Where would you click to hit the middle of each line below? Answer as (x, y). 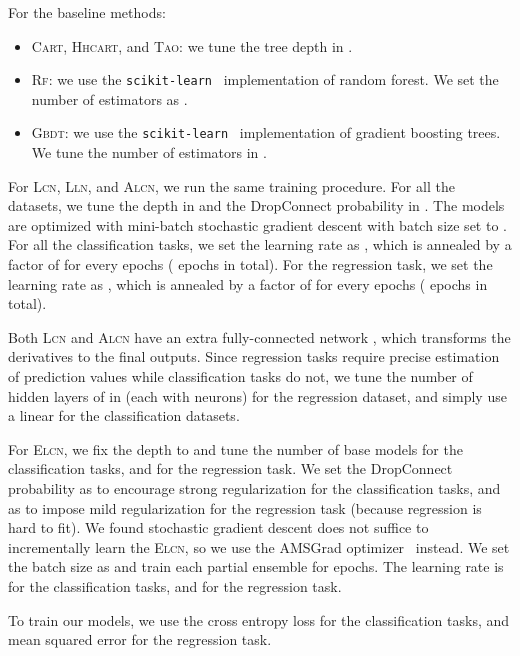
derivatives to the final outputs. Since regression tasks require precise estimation (254, 356)
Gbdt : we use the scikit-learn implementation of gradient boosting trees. (266, 132)
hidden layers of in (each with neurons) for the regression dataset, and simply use (257, 395)
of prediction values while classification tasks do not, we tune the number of (240, 376)
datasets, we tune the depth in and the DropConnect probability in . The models (256, 205)
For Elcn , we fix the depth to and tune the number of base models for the (235, 448)
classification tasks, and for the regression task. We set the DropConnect (230, 468)
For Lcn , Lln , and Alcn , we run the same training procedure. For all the (231, 185)
